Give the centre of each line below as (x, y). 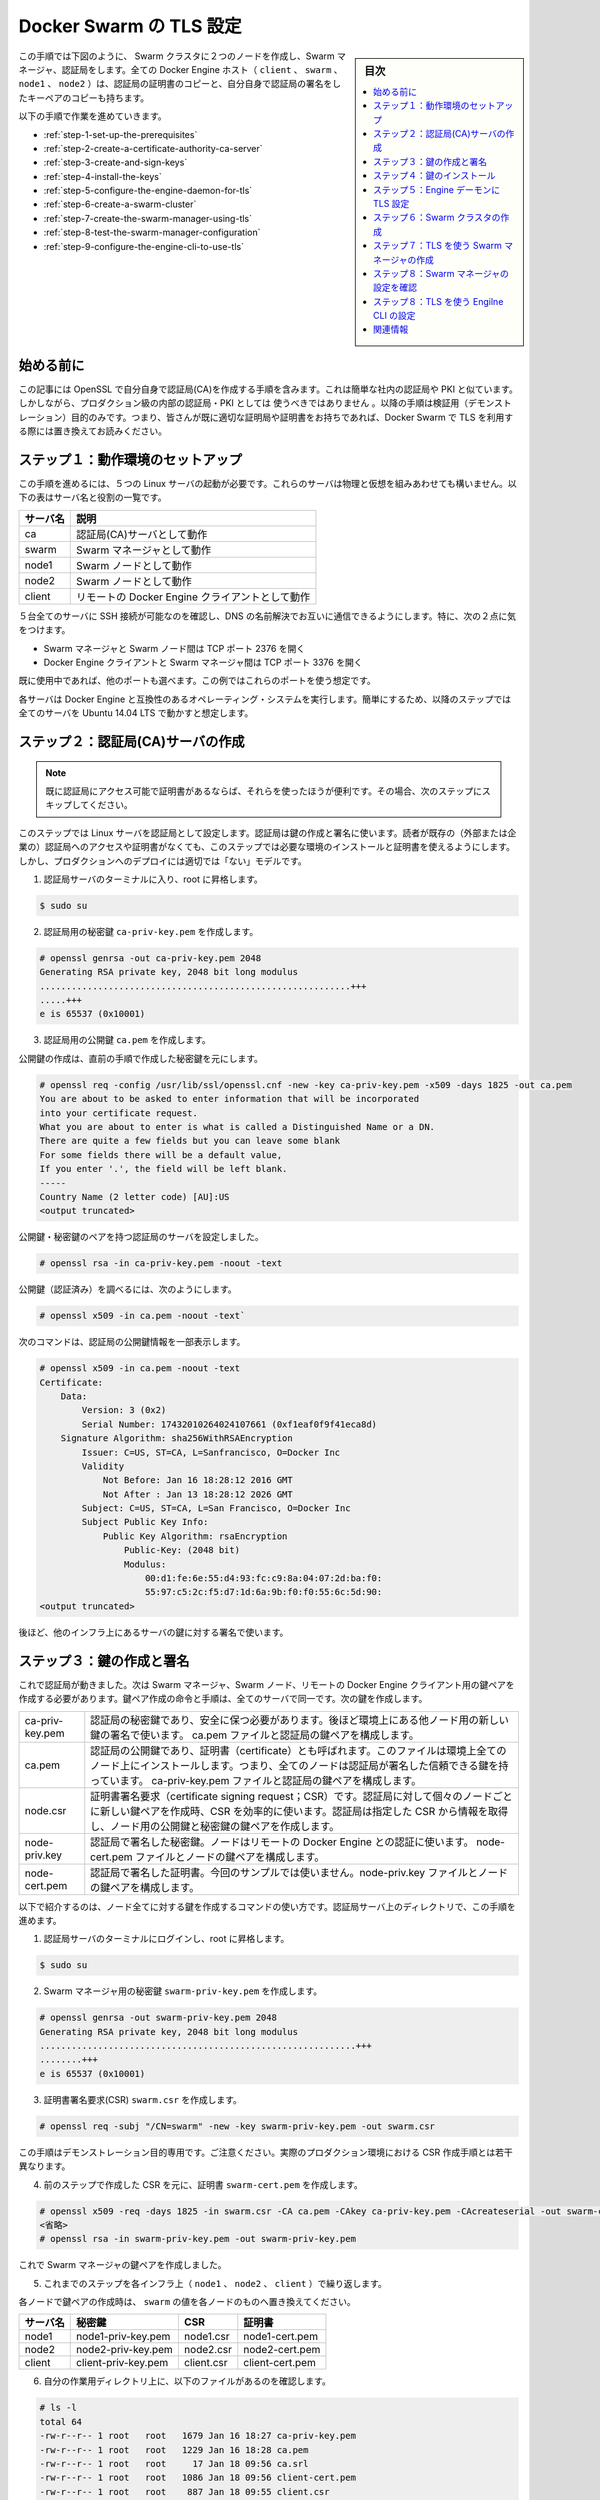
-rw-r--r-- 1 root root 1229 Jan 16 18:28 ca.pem (174, 2449)
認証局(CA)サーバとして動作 (142, 534)
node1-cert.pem (281, 2337)
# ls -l (58, 2408)
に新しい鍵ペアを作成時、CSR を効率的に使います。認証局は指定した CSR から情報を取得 (299, 1811)
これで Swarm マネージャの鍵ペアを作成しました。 (122, 2265)
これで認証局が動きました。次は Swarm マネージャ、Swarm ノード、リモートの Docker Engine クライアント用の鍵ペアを (266, 1684)
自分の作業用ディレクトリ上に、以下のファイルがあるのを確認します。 (187, 2381)
